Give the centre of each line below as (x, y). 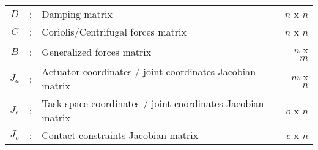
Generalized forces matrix (97, 51)
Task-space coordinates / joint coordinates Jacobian (153, 103)
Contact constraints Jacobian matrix (120, 135)
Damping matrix (77, 14)
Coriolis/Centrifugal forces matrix (114, 32)
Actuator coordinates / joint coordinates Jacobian (149, 71)
